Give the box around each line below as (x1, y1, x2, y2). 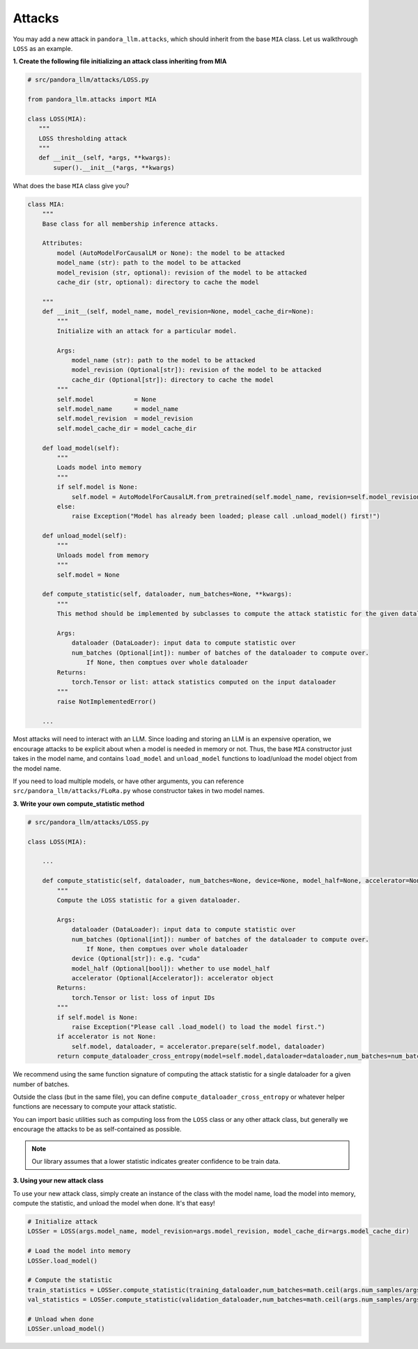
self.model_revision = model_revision (56, 415, 193, 423)
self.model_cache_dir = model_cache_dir (56, 424, 197, 432)
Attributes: (42, 239, 84, 247)
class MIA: (27, 200, 65, 208)
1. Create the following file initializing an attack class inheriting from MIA (13, 57, 227, 65)
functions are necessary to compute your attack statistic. (13, 1102, 177, 1111)
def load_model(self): (42, 444, 120, 452)
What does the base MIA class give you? (13, 181, 130, 190)
